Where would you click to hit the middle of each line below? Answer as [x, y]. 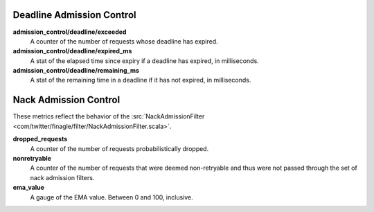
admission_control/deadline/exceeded [70, 32]
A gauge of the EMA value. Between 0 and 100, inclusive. [112, 197]
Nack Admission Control [66, 100]
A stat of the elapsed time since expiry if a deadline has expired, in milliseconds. [144, 61]
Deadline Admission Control [74, 15]
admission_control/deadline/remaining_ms [76, 71]
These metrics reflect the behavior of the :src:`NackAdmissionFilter [109, 116]
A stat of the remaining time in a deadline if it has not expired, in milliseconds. [141, 80]
